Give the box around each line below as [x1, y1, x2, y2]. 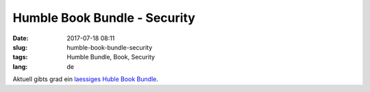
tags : [12, 53, 28, 61]
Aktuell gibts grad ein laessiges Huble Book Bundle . [12, 75, 159, 83]
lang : [12, 62, 28, 71]
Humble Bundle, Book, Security [66, 53, 156, 61]
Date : [12, 34, 29, 42]
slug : [12, 43, 27, 51]
